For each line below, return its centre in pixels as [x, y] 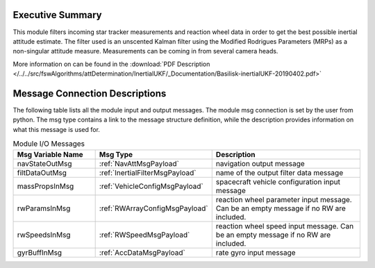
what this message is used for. [57, 129]
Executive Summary [57, 15]
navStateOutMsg [44, 163]
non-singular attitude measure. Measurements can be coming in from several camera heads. [145, 51]
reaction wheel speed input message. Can [285, 226]
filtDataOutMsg [42, 172]
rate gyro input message [256, 252]
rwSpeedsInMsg [44, 235]
